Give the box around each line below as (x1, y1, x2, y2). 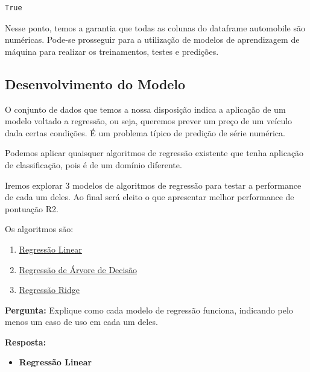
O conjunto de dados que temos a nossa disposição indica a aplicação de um (5, 102, 286, 115)
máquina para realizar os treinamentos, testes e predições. (5, 45, 219, 57)
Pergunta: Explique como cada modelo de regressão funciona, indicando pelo (5, 303, 293, 316)
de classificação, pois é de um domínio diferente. (5, 158, 182, 171)
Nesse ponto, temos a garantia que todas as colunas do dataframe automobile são (5, 21, 305, 34)
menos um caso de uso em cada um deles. (5, 315, 158, 328)
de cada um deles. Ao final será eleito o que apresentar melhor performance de (5, 191, 294, 203)
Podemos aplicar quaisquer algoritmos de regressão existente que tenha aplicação (5, 147, 304, 159)
